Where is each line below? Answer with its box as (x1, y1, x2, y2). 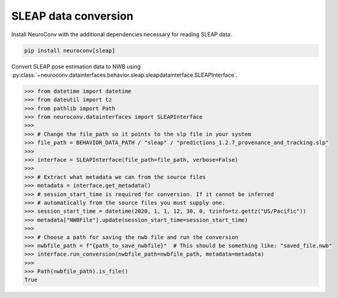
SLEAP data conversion (11, 9, 133, 23)
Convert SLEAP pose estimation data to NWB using (11, 63, 141, 70)
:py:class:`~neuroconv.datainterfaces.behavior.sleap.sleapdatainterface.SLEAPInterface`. (11, 71, 238, 78)
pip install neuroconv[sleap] (24, 47, 116, 54)
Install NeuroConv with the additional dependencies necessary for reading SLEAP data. (11, 31, 232, 38)
